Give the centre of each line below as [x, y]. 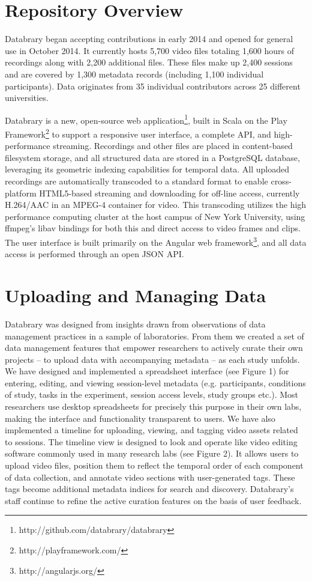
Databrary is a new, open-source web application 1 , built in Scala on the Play [146, 119]
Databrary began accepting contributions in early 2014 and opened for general [149, 39]
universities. [27, 98]
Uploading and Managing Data [136, 295]
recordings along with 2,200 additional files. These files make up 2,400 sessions [149, 62]
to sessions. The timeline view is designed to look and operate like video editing [151, 441]
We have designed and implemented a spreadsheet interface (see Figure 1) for [147, 371]
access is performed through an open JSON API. [94, 254]
